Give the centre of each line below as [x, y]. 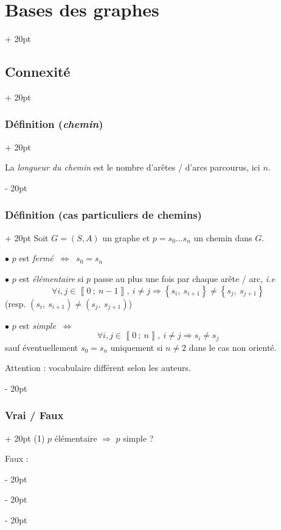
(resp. [16, 303]
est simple [37, 325]
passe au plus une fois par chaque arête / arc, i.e [184, 278]
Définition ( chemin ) [54, 124]
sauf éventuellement [42, 347]
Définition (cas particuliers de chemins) [103, 215]
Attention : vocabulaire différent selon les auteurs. [98, 368]
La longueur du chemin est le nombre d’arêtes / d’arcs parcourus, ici [133, 167]
